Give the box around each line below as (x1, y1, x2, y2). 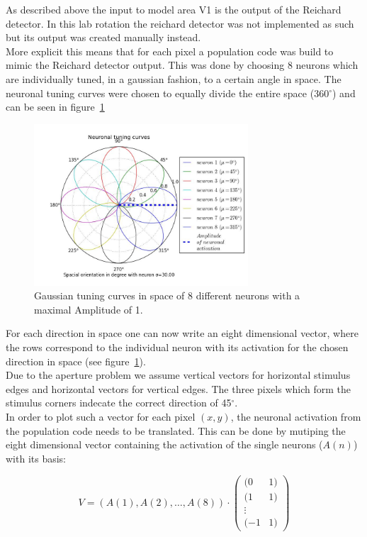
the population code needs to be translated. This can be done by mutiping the (6, 423, 346, 438)
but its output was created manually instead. (6, 30, 201, 45)
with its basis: (6, 450, 67, 465)
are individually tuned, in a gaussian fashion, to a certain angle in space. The (6, 71, 341, 86)
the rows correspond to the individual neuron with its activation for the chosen (6, 340, 349, 354)
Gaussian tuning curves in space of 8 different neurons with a (34, 288, 300, 303)
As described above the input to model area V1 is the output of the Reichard (6, 2, 341, 16)
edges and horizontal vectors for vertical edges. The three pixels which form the (6, 381, 351, 396)
